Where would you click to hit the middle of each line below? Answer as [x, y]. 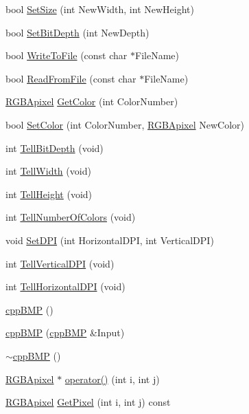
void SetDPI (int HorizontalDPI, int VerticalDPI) [110, 240]
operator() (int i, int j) [112, 379]
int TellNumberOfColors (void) [71, 217]
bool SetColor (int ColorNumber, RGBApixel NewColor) [125, 124]
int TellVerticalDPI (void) [60, 263]
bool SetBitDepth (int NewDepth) [78, 32]
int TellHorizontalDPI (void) [66, 286]
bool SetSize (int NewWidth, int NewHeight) [100, 9]
